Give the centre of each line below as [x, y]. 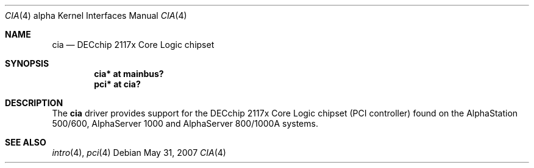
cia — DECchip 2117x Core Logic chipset [133, 45]
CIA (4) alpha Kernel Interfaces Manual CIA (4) [96, 15]
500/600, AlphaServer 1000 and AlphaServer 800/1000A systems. [185, 123]
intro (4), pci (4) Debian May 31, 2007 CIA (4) [139, 153]
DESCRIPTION [34, 103]
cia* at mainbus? [129, 74]
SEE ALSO [26, 142]
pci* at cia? [117, 84]
